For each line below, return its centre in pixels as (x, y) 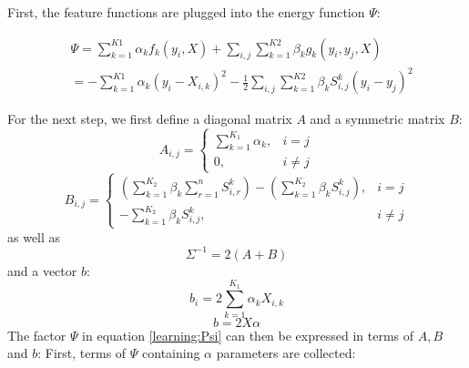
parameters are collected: (286, 353)
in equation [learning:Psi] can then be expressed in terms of (248, 335)
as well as (34, 236)
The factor (37, 335)
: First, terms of (82, 353)
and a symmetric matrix (377, 119)
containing (171, 353)
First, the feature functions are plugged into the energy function (186, 12)
